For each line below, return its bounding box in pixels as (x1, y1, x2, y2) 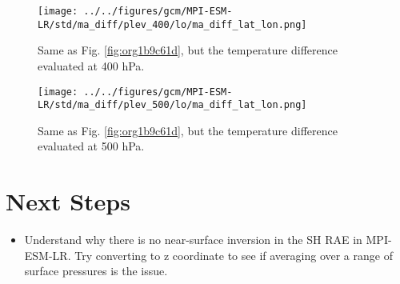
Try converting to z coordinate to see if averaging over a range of (74, 246, 393, 263)
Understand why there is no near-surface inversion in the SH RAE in (24, 231, 362, 248)
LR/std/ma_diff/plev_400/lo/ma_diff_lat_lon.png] (38, 18, 307, 30)
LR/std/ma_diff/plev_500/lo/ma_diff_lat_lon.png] (38, 99, 307, 111)
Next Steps (6, 185, 130, 218)
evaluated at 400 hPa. (38, 57, 145, 74)
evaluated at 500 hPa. (38, 138, 145, 154)
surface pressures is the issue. (24, 262, 168, 279)
